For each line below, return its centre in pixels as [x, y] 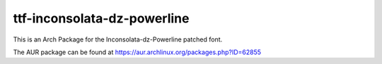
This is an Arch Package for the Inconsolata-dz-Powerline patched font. [118, 39]
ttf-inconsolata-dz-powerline [101, 18]
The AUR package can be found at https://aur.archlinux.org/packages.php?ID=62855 [137, 52]
